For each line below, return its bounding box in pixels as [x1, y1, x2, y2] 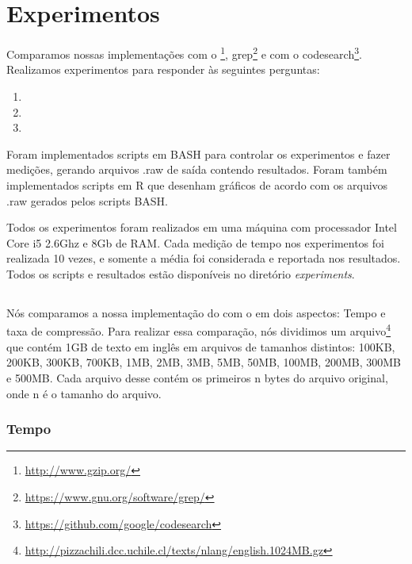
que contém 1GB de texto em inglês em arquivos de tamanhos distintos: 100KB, [6, 338, 395, 355]
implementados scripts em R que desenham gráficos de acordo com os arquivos [6, 176, 388, 193]
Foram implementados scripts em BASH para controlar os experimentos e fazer [6, 145, 391, 162]
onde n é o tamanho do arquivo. [6, 385, 162, 401]
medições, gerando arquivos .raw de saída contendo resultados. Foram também [6, 161, 387, 178]
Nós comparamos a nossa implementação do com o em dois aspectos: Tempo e [6, 304, 386, 320]
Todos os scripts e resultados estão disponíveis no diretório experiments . [6, 265, 355, 282]
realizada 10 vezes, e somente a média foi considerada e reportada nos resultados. [6, 250, 401, 267]
